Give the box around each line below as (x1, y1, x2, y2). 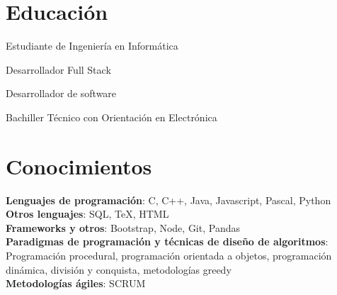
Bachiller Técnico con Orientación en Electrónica (6, 109, 217, 124)
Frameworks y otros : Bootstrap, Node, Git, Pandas (6, 220, 240, 235)
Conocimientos (6, 151, 152, 180)
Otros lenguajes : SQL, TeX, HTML (6, 206, 169, 221)
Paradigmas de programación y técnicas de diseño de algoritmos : (6, 234, 329, 249)
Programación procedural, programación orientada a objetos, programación (6, 248, 332, 262)
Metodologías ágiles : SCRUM (6, 276, 146, 291)
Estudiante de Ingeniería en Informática (6, 38, 178, 53)
